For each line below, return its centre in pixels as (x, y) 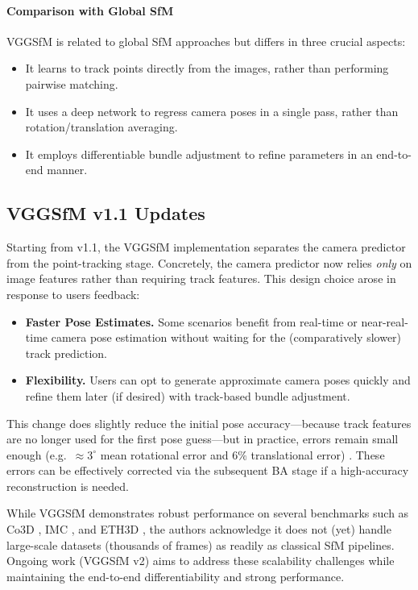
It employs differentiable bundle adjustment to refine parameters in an (199, 154)
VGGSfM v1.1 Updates (106, 213)
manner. (67, 170)
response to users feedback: (73, 294)
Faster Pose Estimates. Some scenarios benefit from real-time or (191, 321)
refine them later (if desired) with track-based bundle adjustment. (188, 395)
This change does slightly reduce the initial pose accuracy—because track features (209, 423)
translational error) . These (318, 454)
